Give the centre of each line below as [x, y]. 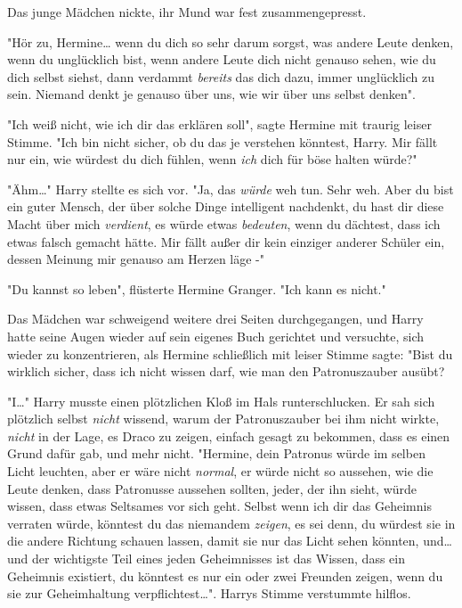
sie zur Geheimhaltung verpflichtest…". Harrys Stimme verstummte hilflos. [209, 593]
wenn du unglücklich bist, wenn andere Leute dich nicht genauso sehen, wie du [222, 59]
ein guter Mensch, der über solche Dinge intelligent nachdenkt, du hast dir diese [226, 206]
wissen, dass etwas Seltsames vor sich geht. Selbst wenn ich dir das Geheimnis [219, 506]
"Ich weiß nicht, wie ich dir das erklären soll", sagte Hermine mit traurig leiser [219, 123]
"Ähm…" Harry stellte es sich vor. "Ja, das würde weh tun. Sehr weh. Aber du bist [231, 189]
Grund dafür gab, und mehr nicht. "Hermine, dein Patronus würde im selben [216, 453]
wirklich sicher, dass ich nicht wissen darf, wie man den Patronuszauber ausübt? [226, 371]
